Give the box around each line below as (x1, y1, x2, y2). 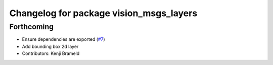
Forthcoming (9, 22, 54, 31)
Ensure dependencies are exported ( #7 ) (22, 36, 106, 42)
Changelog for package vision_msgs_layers (9, 8, 198, 19)
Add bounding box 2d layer (22, 43, 79, 49)
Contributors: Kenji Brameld (22, 50, 80, 56)
